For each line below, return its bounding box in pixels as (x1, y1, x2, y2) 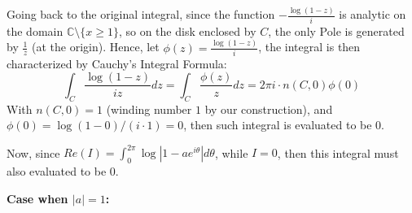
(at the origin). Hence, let (32, 38, 160, 55)
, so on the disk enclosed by (118, 22, 256, 39)
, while (214, 144, 248, 161)
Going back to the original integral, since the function (7, 6, 275, 23)
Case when (7, 189, 68, 206)
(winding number (106, 100, 192, 117)
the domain (7, 22, 64, 39)
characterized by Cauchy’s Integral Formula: (7, 54, 227, 72)
